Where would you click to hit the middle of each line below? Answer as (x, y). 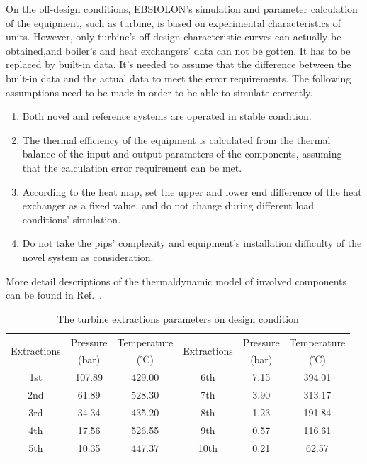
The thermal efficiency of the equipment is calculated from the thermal (176, 139)
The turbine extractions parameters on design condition (178, 318)
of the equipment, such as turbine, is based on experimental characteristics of (174, 22)
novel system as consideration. (88, 256)
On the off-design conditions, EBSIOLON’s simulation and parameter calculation (182, 9)
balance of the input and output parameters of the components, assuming (182, 154)
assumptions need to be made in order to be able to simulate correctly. (159, 92)
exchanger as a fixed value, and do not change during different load (168, 205)
